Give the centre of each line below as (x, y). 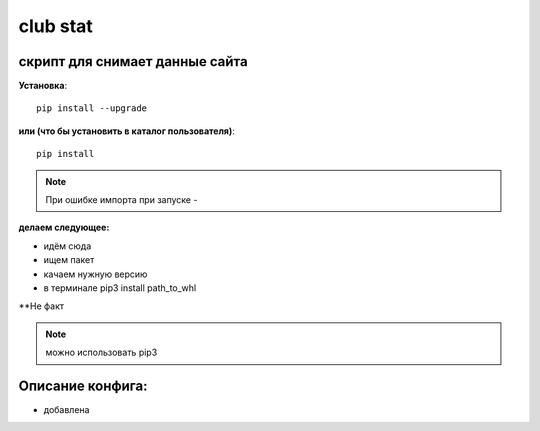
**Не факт (41, 306)
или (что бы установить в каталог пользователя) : (126, 131)
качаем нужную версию (95, 274)
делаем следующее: (64, 227)
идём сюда (67, 246)
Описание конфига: (83, 385)
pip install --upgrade (92, 108)
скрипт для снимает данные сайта (133, 61)
